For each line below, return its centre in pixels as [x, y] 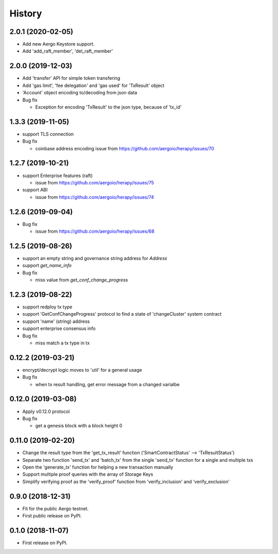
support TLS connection [48, 134]
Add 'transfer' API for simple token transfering [71, 78]
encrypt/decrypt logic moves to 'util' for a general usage [82, 370]
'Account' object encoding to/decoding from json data [80, 93]
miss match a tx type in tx [63, 343]
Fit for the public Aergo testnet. [56, 508]
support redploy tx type [47, 307]
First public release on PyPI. [52, 516]
